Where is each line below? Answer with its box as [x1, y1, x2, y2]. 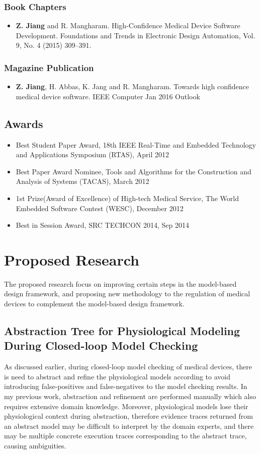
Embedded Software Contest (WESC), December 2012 [16, 203, 184, 213]
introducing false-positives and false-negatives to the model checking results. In [4, 381, 247, 392]
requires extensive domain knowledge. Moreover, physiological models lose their [4, 401, 248, 411]
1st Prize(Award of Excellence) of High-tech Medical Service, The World [16, 192, 239, 203]
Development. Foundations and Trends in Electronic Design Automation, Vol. [16, 30, 255, 40]
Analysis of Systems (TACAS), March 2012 [16, 176, 149, 186]
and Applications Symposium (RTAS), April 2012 [16, 149, 169, 160]
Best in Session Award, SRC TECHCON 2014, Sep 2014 [16, 220, 190, 230]
